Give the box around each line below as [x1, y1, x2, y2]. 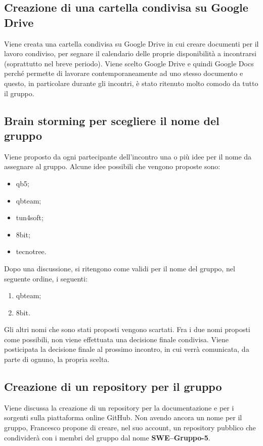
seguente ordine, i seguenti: [4, 273, 88, 283]
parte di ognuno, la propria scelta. [4, 354, 110, 364]
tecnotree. [16, 246, 47, 257]
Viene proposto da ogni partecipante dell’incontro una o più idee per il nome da [4, 151, 252, 161]
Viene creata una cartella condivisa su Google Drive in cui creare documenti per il [4, 38, 259, 49]
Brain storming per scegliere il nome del [4, 112, 220, 128]
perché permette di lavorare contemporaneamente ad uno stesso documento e [4, 68, 243, 78]
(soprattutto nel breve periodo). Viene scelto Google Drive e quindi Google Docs [4, 58, 254, 68]
